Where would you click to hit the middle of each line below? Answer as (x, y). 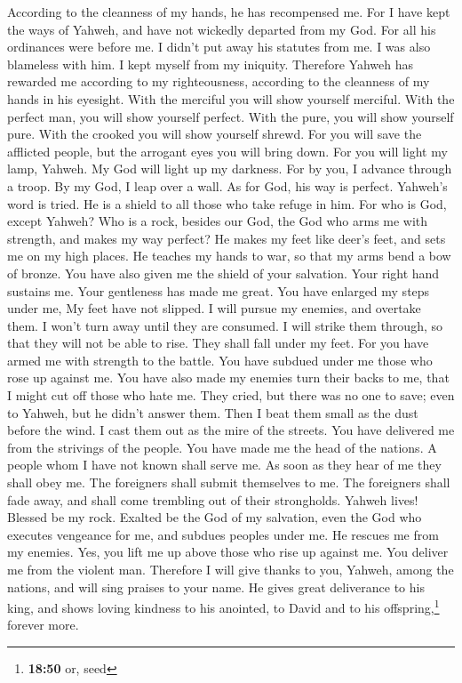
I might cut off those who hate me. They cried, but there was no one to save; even (231, 395)
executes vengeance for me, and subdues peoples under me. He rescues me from (223, 534)
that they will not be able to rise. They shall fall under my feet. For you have (218, 343)
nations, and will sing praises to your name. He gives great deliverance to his (216, 587)
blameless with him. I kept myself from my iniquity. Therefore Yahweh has (210, 64)
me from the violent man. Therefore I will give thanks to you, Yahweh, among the (231, 569)
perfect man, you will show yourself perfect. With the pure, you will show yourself (231, 116)
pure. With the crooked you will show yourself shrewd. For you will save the (215, 134)
